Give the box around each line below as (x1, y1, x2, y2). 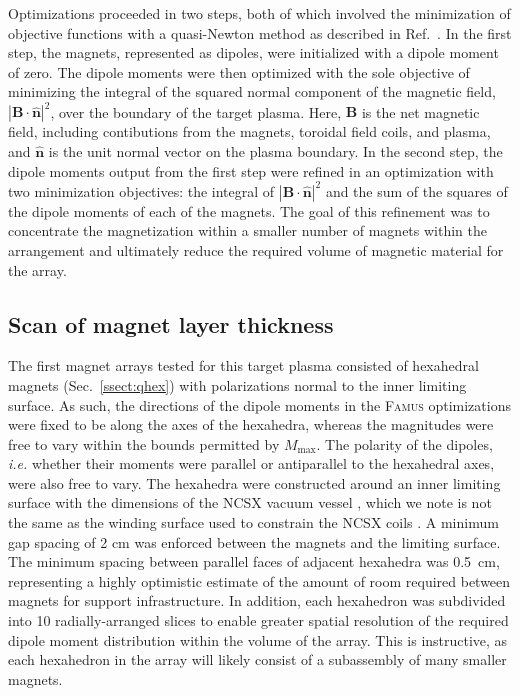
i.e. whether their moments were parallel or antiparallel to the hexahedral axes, (8, 453, 495, 474)
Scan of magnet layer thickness (8, 308, 334, 339)
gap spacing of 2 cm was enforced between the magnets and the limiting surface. (8, 531, 501, 552)
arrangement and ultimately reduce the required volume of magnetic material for (8, 239, 504, 260)
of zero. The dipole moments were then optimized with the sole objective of (8, 61, 470, 82)
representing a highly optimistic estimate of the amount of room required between (8, 570, 511, 591)
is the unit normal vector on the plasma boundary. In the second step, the (48, 141, 503, 162)
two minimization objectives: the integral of (8, 180, 275, 201)
